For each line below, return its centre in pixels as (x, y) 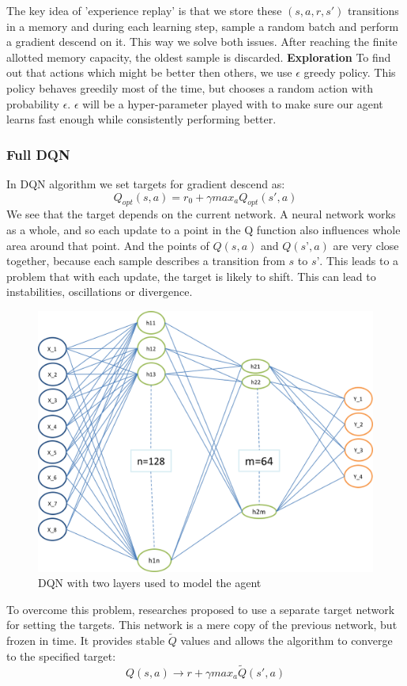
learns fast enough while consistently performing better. (141, 119)
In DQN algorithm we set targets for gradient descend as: (146, 183)
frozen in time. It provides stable (86, 641)
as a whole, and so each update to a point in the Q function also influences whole (203, 229)
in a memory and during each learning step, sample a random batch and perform (203, 26)
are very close (366, 245)
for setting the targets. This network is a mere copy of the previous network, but (202, 625)
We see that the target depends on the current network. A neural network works (201, 214)
